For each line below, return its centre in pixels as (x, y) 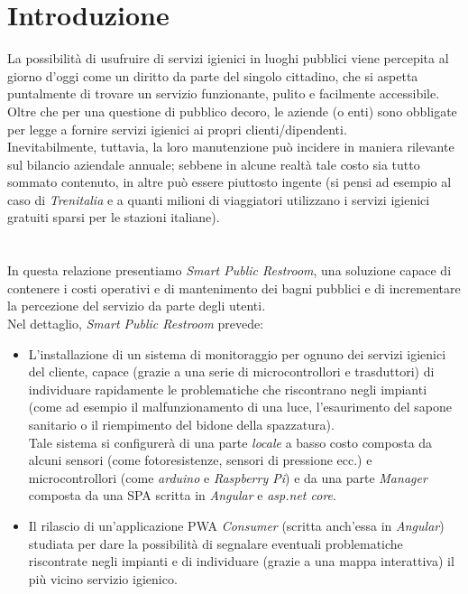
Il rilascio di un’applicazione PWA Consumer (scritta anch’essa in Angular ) (236, 525)
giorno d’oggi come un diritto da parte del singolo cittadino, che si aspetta (213, 75)
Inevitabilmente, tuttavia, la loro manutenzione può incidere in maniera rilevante (231, 147)
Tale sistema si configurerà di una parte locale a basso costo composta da (230, 442)
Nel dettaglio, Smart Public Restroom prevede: (136, 324)
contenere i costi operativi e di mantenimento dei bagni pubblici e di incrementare (234, 288)
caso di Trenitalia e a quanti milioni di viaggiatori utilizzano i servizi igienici (219, 199)
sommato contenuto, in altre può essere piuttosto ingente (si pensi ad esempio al (229, 182)
